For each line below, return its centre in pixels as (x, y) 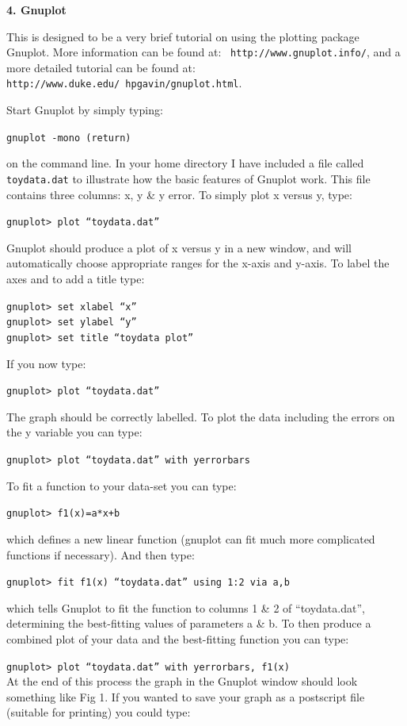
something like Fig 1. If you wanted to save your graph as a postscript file (186, 696)
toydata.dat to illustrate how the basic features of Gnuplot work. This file (188, 178)
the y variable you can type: (74, 432)
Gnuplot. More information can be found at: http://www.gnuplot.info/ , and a (203, 52)
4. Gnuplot (36, 10)
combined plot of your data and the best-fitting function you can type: (178, 638)
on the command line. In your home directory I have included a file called (185, 163)
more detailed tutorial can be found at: (101, 67)
